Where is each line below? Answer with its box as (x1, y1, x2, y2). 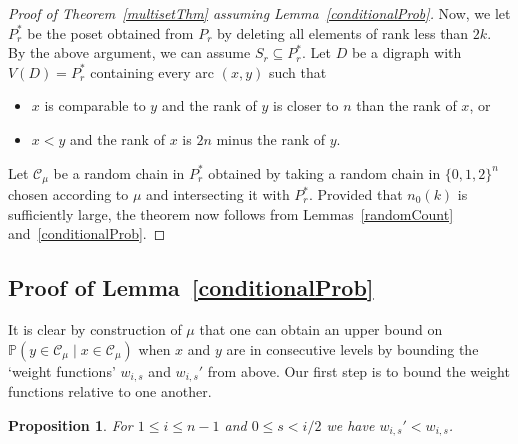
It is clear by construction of (8, 319, 182, 339)
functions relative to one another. (8, 381, 212, 402)
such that (268, 61, 327, 82)
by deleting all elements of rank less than (217, 22, 469, 43)
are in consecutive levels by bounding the (226, 338, 479, 359)
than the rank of (356, 95, 457, 116)
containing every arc (90, 61, 214, 82)
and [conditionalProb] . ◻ (8, 223, 166, 244)
